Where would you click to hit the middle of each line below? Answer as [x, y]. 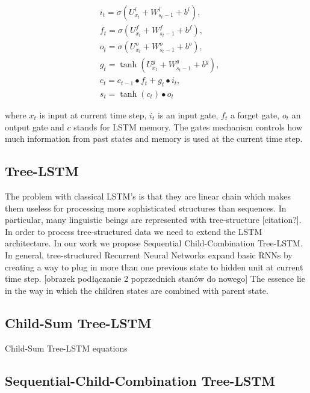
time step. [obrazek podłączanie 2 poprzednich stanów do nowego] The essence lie [155, 279]
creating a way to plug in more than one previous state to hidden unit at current [154, 267]
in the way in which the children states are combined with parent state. [137, 290]
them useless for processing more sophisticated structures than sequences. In [146, 208]
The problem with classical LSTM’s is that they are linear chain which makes [148, 196]
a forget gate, [255, 114]
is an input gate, [188, 114]
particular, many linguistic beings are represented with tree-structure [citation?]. [153, 220]
